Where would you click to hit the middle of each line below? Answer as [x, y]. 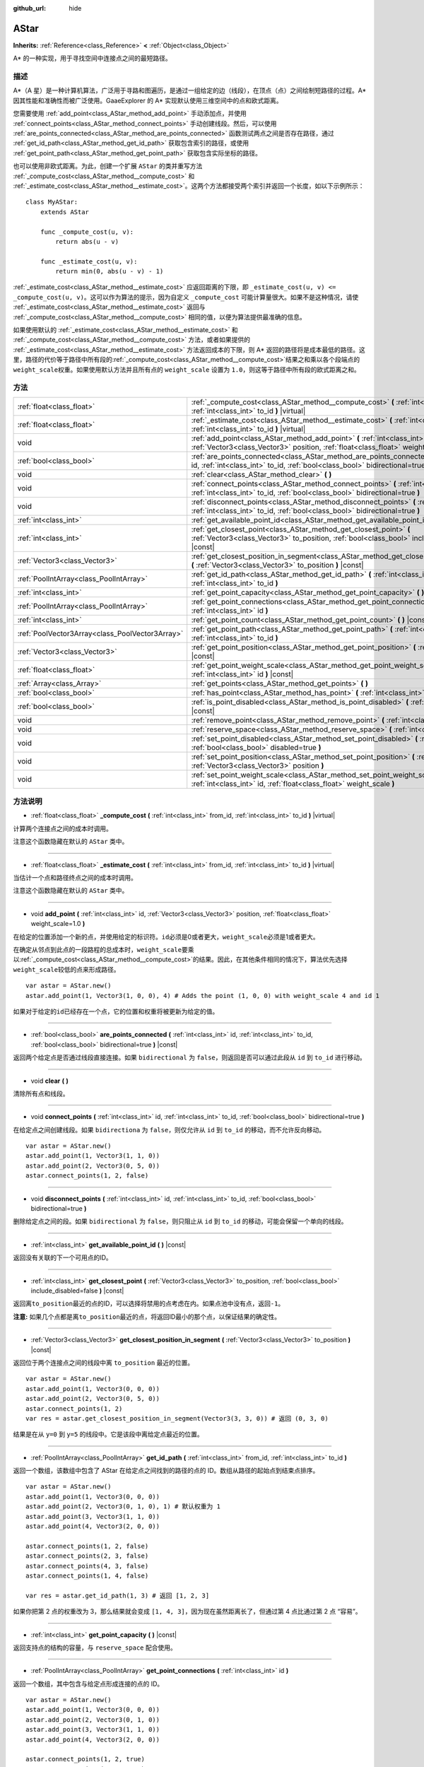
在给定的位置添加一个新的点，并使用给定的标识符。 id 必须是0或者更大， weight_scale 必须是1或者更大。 [166, 937]
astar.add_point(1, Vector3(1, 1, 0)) [93, 1156]
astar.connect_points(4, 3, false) [87, 1566]
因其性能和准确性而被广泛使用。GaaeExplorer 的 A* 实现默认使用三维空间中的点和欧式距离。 [148, 100]
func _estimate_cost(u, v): [89, 261]
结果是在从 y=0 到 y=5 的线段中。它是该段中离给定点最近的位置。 [108, 1434]
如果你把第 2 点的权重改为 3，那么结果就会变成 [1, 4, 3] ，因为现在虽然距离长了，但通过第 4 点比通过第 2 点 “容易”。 [187, 1612]
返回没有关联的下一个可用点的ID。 [63, 1257]
